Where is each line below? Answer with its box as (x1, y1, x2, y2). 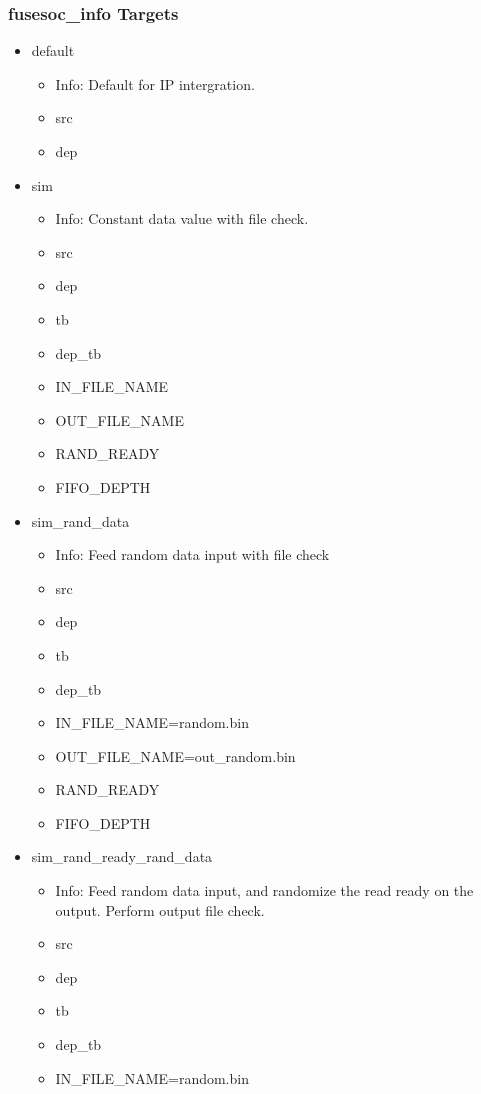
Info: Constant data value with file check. (55, 208, 309, 229)
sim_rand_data (31, 510, 130, 531)
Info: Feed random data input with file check (55, 544, 330, 565)
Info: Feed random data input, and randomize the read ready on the (55, 880, 474, 901)
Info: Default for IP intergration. (55, 73, 255, 94)
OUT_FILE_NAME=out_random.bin (55, 745, 296, 766)
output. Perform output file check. (55, 899, 265, 920)
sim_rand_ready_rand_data (31, 846, 213, 867)
